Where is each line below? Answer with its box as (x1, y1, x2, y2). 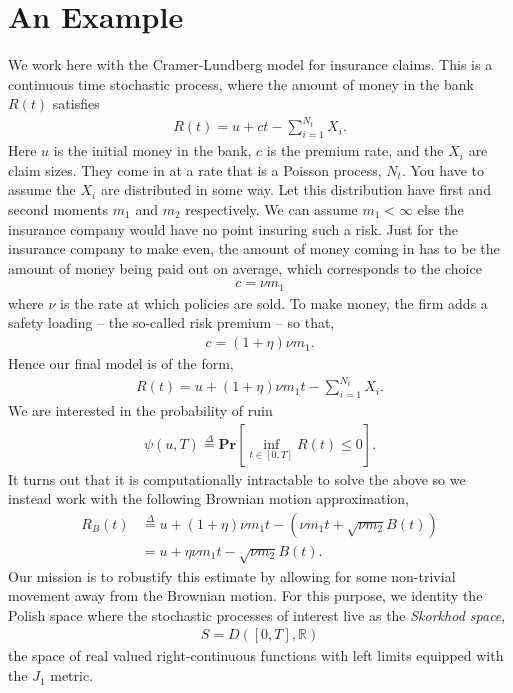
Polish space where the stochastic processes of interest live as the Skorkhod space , (8, 604, 506, 625)
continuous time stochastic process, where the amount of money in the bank (8, 73, 474, 94)
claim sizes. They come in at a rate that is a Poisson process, (8, 159, 382, 180)
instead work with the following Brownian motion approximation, (8, 488, 409, 509)
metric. (50, 665, 94, 686)
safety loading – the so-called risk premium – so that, (8, 312, 335, 333)
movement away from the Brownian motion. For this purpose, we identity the (8, 585, 483, 606)
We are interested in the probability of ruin (8, 400, 273, 421)
